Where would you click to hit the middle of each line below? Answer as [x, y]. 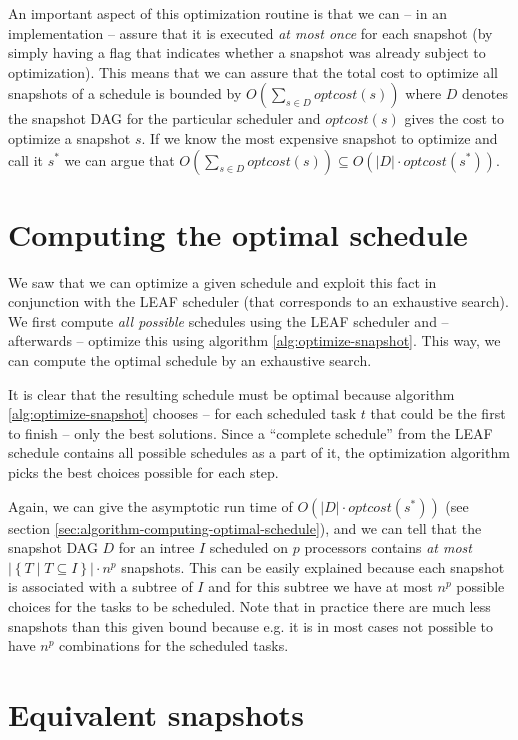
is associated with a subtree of [100, 586]
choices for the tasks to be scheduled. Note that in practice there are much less [249, 606]
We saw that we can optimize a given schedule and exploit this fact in [222, 281]
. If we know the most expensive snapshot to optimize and [319, 137]
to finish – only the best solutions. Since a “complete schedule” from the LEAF [250, 432]
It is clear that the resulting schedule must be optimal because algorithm [231, 393]
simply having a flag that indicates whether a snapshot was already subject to [247, 52]
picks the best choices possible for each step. [143, 472]
